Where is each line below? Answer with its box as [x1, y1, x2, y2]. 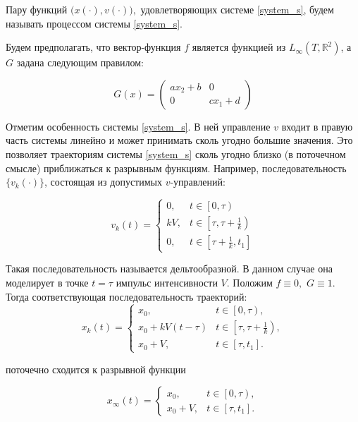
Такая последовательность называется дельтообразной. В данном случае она [6, 261, 333, 276]
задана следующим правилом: [16, 55, 144, 70]
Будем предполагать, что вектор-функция [6, 40, 181, 54]
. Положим [226, 275, 273, 289]
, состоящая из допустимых [44, 174, 162, 189]
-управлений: [170, 174, 226, 189]
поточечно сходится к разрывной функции [6, 361, 186, 376]
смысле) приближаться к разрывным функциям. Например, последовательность [6, 160, 347, 175]
